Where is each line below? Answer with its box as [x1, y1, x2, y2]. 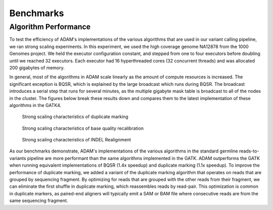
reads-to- [239, 148, 259, 154]
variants [9, 155, 26, 161]
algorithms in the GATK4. [9, 102, 62, 108]
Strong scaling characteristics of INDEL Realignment [22, 137, 131, 143]
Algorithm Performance [9, 22, 91, 31]
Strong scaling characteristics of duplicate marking [22, 114, 128, 120]
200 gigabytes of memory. [9, 65, 65, 71]
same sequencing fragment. [9, 197, 68, 204]
